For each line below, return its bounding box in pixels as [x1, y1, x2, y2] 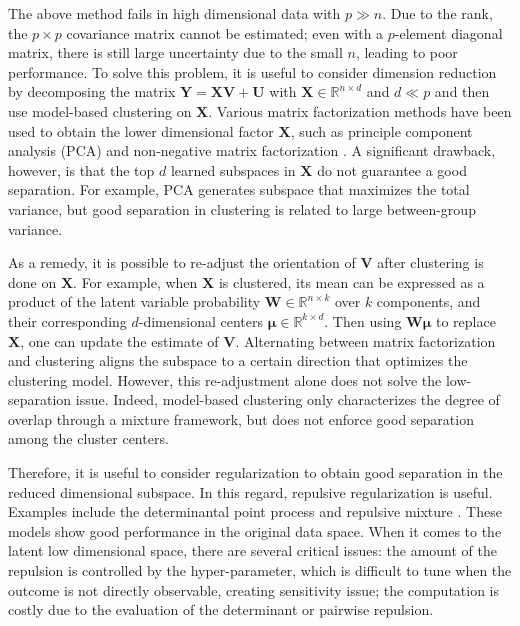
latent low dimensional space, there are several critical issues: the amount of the [8, 540, 498, 561]
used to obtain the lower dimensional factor [8, 120, 274, 141]
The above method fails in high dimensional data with [8, 3, 341, 23]
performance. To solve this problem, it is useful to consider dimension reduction [8, 61, 497, 82]
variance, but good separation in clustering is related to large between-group [8, 198, 476, 219]
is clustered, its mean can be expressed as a [218, 271, 485, 292]
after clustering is [377, 252, 484, 273]
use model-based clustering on [8, 100, 192, 121]
